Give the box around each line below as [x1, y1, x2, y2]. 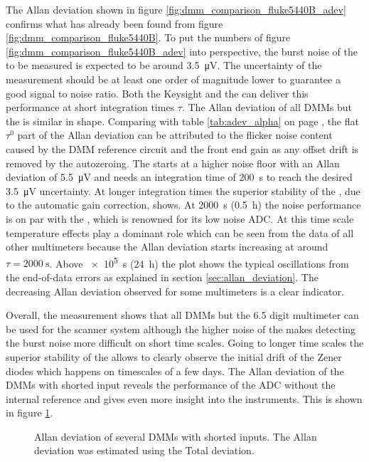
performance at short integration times [6, 100, 175, 115]
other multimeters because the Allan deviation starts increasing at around [6, 239, 328, 254]
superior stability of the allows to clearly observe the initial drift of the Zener [6, 349, 342, 364]
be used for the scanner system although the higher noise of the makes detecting [6, 321, 356, 336]
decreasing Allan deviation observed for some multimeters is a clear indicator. [6, 283, 344, 298]
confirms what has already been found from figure [6, 16, 223, 31]
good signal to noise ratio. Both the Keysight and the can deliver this [6, 85, 309, 100]
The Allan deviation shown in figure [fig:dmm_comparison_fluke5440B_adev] [6, 2, 346, 16]
